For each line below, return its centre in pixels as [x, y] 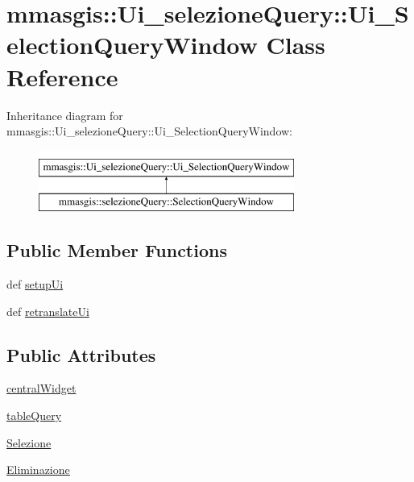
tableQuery [34, 416]
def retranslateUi [48, 311]
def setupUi [35, 284]
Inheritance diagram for [65, 115]
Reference [62, 76]
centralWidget [41, 388]
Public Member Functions [117, 250]
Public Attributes [81, 354]
